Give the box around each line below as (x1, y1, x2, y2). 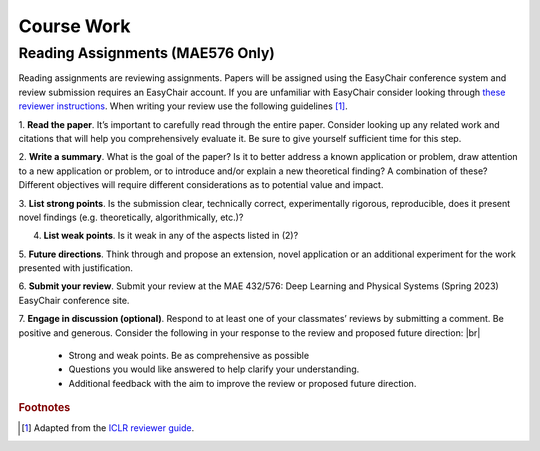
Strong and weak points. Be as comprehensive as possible (68, 350, 310, 362)
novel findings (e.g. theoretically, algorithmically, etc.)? (18, 211, 244, 223)
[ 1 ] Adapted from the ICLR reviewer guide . (21, 422, 195, 434)
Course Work (18, 15, 131, 37)
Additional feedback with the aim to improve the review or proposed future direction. (68, 377, 417, 389)
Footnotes (18, 401, 71, 415)
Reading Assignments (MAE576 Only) (18, 44, 275, 62)
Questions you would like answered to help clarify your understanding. (68, 363, 360, 375)
